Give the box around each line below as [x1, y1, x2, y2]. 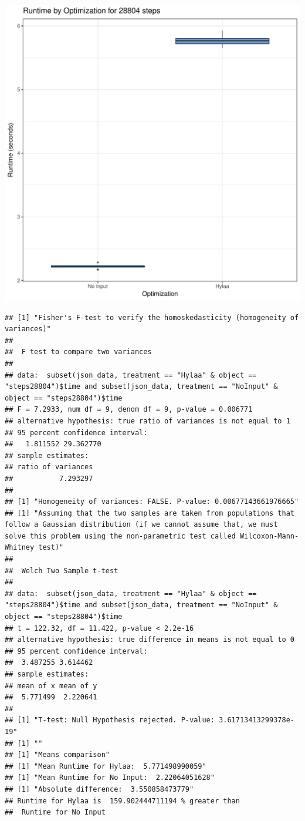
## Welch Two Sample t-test [5, 566, 118, 575]
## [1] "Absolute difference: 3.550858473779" [5, 785, 194, 793]
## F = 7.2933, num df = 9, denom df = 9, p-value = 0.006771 [5, 405, 253, 414]
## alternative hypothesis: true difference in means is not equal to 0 [5, 635, 294, 644]
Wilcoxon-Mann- [239, 531, 299, 540]
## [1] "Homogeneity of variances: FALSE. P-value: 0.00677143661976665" [5, 497, 299, 506]
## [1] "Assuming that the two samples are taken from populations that [5, 509, 294, 517]
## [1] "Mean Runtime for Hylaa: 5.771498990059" [5, 762, 206, 770]
